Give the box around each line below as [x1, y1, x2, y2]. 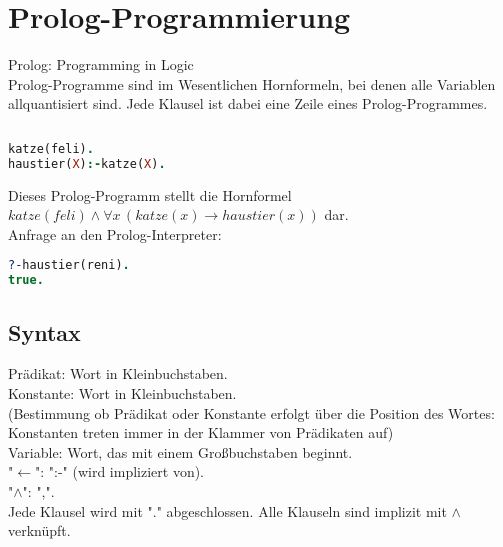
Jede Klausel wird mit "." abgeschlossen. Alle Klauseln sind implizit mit [8, 500, 447, 521]
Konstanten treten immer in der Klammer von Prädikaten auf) [8, 422, 394, 443]
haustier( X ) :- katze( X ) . [8, 156, 166, 171]
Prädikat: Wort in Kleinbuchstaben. [8, 363, 228, 384]
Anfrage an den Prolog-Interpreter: [8, 223, 222, 244]
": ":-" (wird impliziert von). [34, 461, 205, 482]
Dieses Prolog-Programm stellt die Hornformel [8, 184, 292, 205]
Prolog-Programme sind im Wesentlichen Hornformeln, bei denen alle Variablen [8, 73, 496, 94]
